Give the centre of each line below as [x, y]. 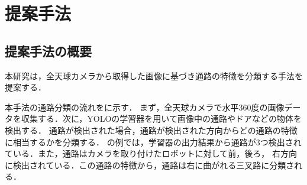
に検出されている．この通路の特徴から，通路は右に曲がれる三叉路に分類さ [150, 165]
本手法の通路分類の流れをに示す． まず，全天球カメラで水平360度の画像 [145, 107]
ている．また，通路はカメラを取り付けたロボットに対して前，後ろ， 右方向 [151, 153]
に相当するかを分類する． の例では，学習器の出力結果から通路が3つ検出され [153, 142]
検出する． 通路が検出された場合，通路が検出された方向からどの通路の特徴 [151, 130]
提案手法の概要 [48, 51]
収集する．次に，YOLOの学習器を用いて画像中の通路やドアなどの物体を [161, 119]
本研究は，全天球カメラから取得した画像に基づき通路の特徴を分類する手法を [154, 75]
